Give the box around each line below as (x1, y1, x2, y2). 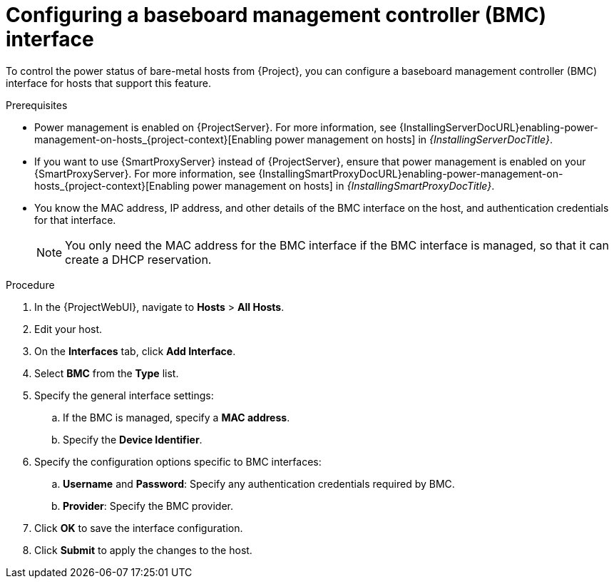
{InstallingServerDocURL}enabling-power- (399, 121, 598, 133)
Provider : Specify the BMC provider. (63, 499, 233, 512)
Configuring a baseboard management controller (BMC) (6, 3, 547, 27)
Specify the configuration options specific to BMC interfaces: (34, 455, 322, 468)
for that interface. (34, 213, 116, 226)
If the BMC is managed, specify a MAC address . (63, 411, 290, 424)
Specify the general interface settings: (34, 389, 214, 401)
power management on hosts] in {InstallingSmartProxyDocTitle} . (192, 179, 495, 192)
